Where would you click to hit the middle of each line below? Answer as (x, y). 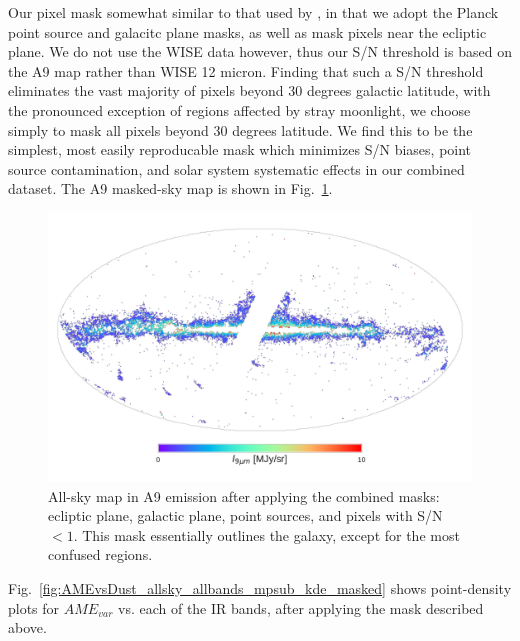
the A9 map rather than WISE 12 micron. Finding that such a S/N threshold (246, 70)
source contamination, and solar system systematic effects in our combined (236, 168)
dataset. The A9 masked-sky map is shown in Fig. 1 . (170, 188)
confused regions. (100, 554)
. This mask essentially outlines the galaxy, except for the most (266, 534)
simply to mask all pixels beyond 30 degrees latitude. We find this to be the (240, 129)
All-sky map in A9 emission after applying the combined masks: (244, 495)
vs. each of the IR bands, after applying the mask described (300, 607)
